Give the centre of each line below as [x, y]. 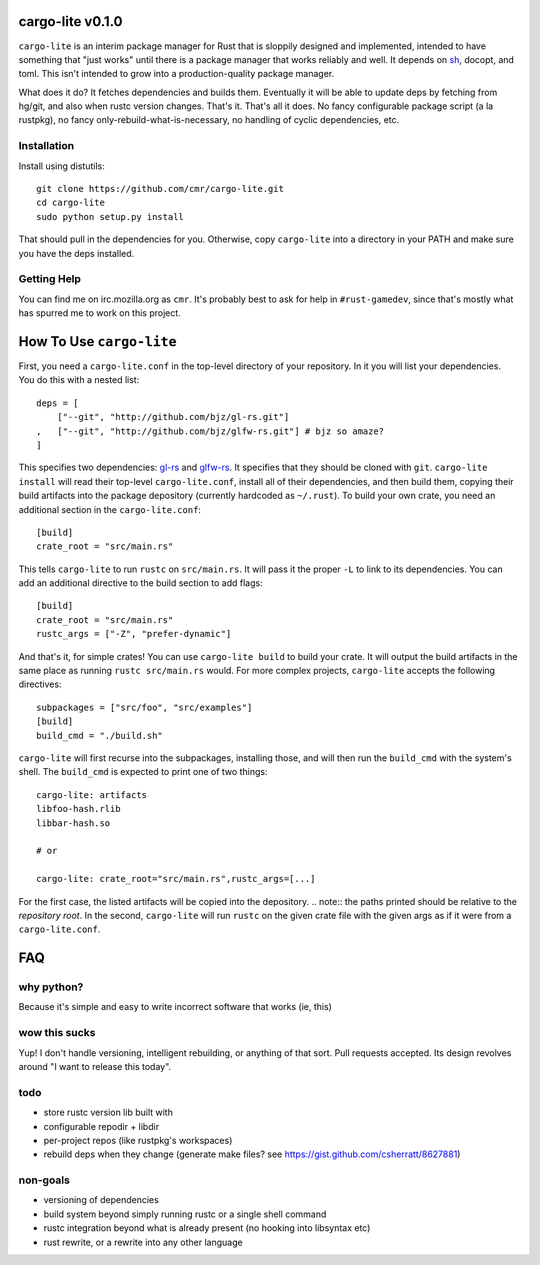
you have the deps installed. [76, 253]
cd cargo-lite [70, 203]
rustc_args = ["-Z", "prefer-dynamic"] [134, 634]
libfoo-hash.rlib [78, 809]
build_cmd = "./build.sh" [100, 735]
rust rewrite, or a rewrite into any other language [143, 1242]
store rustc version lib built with [108, 1112]
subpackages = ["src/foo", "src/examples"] [144, 707]
